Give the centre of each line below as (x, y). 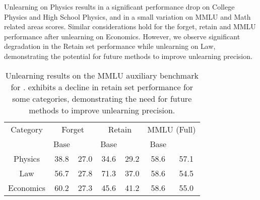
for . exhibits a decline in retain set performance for (102, 87)
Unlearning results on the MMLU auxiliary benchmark (102, 75)
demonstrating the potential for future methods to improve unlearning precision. (128, 56)
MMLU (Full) (172, 129)
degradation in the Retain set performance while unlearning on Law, (110, 46)
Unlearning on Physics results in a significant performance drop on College (119, 7)
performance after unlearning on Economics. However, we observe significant (122, 36)
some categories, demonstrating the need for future (102, 98)
